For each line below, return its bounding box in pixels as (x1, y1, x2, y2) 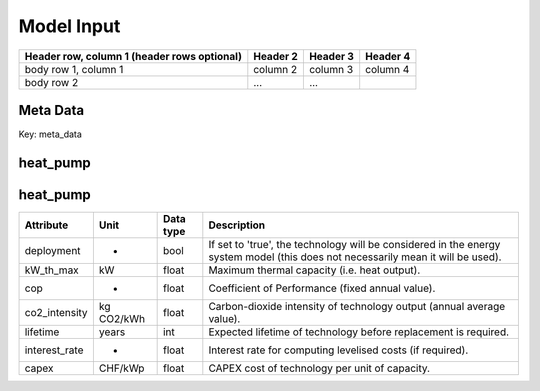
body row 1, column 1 (24, 62, 124, 76)
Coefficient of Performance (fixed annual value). (208, 281, 436, 295)
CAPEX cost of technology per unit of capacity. (208, 361, 430, 375)
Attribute (24, 218, 69, 232)
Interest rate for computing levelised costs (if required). (208, 343, 469, 357)
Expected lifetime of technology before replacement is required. (208, 325, 510, 339)
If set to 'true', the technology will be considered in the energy (208, 237, 501, 251)
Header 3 (308, 49, 355, 63)
